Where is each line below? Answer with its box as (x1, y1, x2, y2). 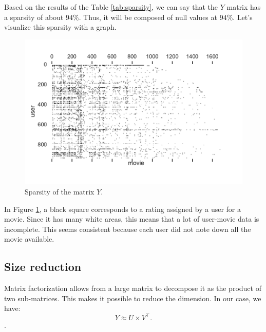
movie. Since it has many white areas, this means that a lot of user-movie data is (4, 213, 259, 224)
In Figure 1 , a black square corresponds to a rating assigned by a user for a (4, 203, 241, 214)
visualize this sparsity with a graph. (4, 22, 117, 32)
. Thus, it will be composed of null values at (79, 11, 217, 22)
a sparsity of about (4, 11, 64, 22)
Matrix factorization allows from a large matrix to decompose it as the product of (4, 283, 261, 294)
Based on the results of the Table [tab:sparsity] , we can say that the (4, 2, 218, 12)
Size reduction (4, 259, 82, 275)
